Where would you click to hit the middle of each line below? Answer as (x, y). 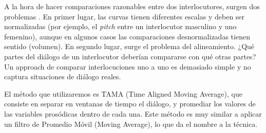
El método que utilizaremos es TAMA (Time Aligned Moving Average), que (123, 93)
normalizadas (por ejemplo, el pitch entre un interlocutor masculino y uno (120, 26)
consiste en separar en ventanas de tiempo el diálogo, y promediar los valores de (130, 104)
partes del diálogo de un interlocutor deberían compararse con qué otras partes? (130, 56)
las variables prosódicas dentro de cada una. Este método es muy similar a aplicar (133, 113)
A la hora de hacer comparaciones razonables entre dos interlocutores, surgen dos (132, 6)
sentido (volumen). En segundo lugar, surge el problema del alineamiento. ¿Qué (129, 46)
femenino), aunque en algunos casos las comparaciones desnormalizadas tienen (127, 36)
